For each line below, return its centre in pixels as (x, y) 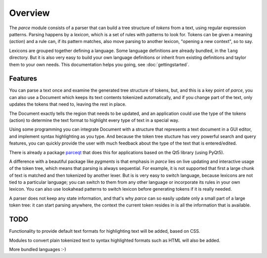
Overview (29, 13)
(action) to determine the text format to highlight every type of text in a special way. (94, 120)
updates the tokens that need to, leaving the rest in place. (68, 104)
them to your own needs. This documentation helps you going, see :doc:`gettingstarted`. (99, 64)
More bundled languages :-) (38, 249)
